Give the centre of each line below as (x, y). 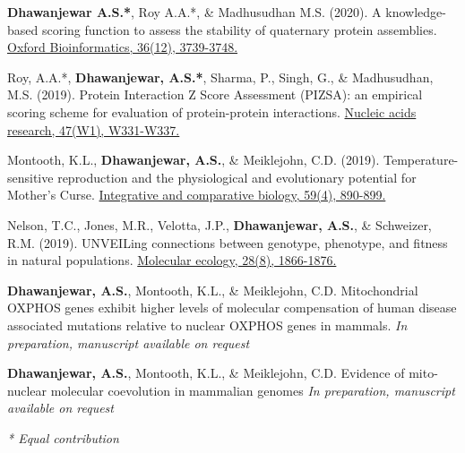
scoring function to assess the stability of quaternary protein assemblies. (239, 29)
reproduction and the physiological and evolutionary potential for (237, 177)
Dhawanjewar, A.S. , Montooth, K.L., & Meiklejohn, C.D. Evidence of (206, 373)
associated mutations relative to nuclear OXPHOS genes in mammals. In (207, 325)
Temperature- (421, 160)
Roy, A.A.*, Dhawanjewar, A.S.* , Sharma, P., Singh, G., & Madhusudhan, (220, 77)
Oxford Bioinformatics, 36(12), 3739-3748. (123, 47)
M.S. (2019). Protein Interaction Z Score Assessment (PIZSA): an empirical (215, 94)
